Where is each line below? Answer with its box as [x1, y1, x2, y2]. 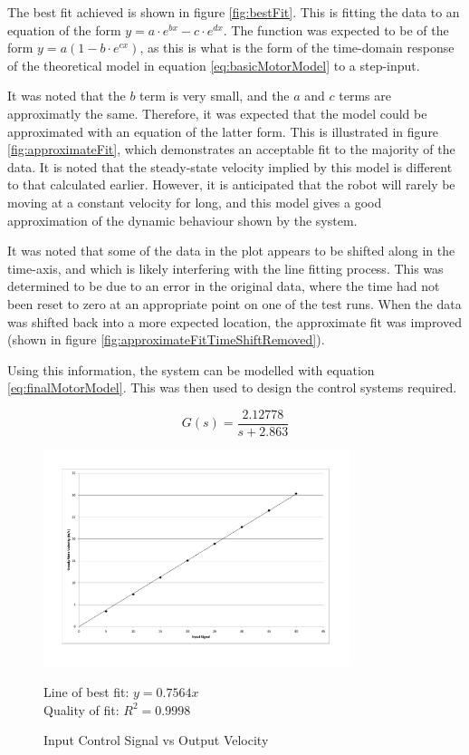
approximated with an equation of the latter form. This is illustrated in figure [7, 121, 439, 140]
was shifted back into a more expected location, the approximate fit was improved [7, 312, 462, 331]
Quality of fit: [43, 700, 120, 719]
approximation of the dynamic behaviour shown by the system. [7, 210, 358, 229]
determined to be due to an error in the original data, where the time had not [7, 276, 440, 295]
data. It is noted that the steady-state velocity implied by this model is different [7, 157, 453, 176]
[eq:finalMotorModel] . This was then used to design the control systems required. [7, 378, 457, 397]
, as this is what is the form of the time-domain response [139, 38, 455, 57]
